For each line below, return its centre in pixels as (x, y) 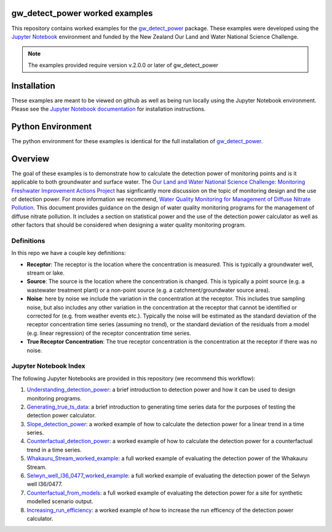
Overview (30, 159)
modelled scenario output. (60, 501)
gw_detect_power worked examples (82, 13)
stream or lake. (45, 273)
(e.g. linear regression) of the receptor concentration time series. (109, 333)
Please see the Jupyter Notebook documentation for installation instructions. (109, 109)
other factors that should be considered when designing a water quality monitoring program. (128, 225)
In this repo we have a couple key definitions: (69, 253)
